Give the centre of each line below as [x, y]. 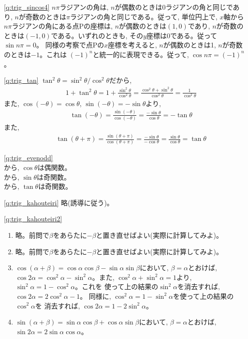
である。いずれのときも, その [97, 35]
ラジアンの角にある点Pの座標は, [62, 26]
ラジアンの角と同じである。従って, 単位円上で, [144, 16]
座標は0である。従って [182, 35]
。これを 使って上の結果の [117, 286]
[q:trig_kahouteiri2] [33, 219]
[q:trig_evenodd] [29, 158]
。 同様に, [95, 296]
